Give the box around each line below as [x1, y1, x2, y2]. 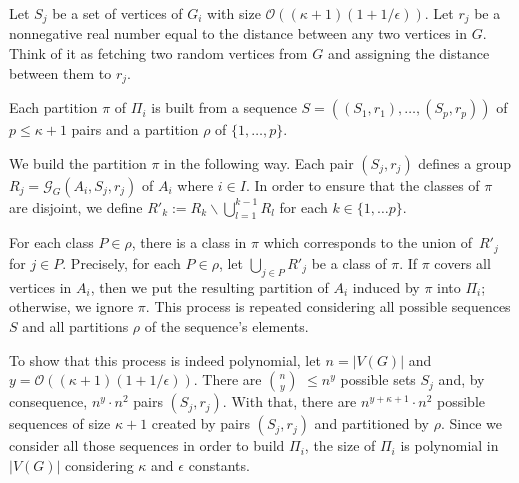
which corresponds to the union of [263, 232, 472, 253]
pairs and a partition [71, 119, 199, 140]
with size [207, 3, 261, 23]
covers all [434, 252, 491, 273]
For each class [9, 232, 94, 253]
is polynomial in [400, 435, 499, 456]
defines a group [418, 152, 511, 173]
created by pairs [151, 413, 250, 434]
